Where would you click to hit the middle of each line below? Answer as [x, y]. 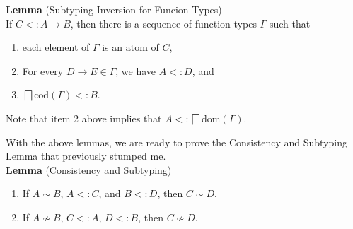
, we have [136, 70]
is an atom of [131, 47]
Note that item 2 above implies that [84, 118]
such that [290, 23]
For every [43, 70]
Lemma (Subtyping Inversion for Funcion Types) [114, 9]
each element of [56, 47]
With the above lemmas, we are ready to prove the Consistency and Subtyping [176, 142]
